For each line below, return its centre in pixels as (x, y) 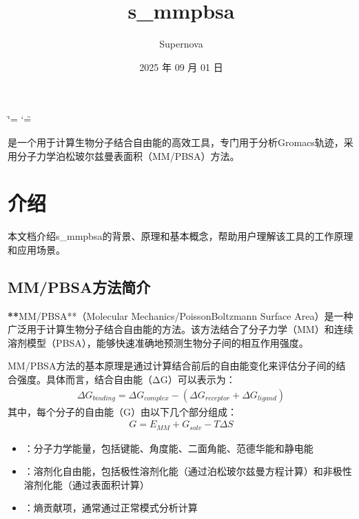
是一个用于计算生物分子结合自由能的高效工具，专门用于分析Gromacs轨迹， (176, 142)
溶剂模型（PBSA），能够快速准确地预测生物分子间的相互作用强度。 (158, 342)
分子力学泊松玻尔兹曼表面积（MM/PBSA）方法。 (128, 155)
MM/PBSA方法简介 (79, 286)
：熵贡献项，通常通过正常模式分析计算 (111, 508)
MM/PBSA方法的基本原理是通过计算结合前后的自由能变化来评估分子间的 (172, 366)
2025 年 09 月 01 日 (181, 67)
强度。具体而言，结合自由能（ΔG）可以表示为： (126, 379)
